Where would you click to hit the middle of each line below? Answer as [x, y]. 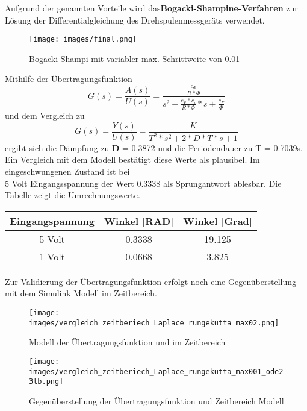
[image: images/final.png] [83, 39]
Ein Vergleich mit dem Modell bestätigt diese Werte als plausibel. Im [132, 159]
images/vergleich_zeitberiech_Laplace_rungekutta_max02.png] [154, 323]
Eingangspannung [52, 221]
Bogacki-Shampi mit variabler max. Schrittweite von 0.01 [135, 58]
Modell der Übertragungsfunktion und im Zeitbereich [127, 342]
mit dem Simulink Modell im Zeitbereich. [81, 293]
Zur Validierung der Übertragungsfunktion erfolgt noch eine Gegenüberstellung [151, 281]
